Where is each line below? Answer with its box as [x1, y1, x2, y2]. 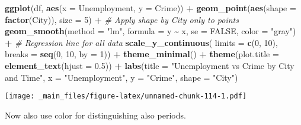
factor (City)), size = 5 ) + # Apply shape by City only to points [5, 13, 239, 25]
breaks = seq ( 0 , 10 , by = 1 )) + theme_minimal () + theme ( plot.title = [5, 48, 279, 60]
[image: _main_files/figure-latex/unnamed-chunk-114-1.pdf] [5, 92, 247, 101]
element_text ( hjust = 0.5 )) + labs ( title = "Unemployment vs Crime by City [5, 59, 294, 71]
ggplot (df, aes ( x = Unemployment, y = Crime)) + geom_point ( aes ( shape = [5, 2, 296, 14]
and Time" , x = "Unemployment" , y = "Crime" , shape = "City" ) [5, 71, 238, 83]
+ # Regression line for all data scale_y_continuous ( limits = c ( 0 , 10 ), [5, 36, 278, 48]
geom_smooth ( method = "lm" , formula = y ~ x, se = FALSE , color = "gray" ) [5, 25, 296, 37]
